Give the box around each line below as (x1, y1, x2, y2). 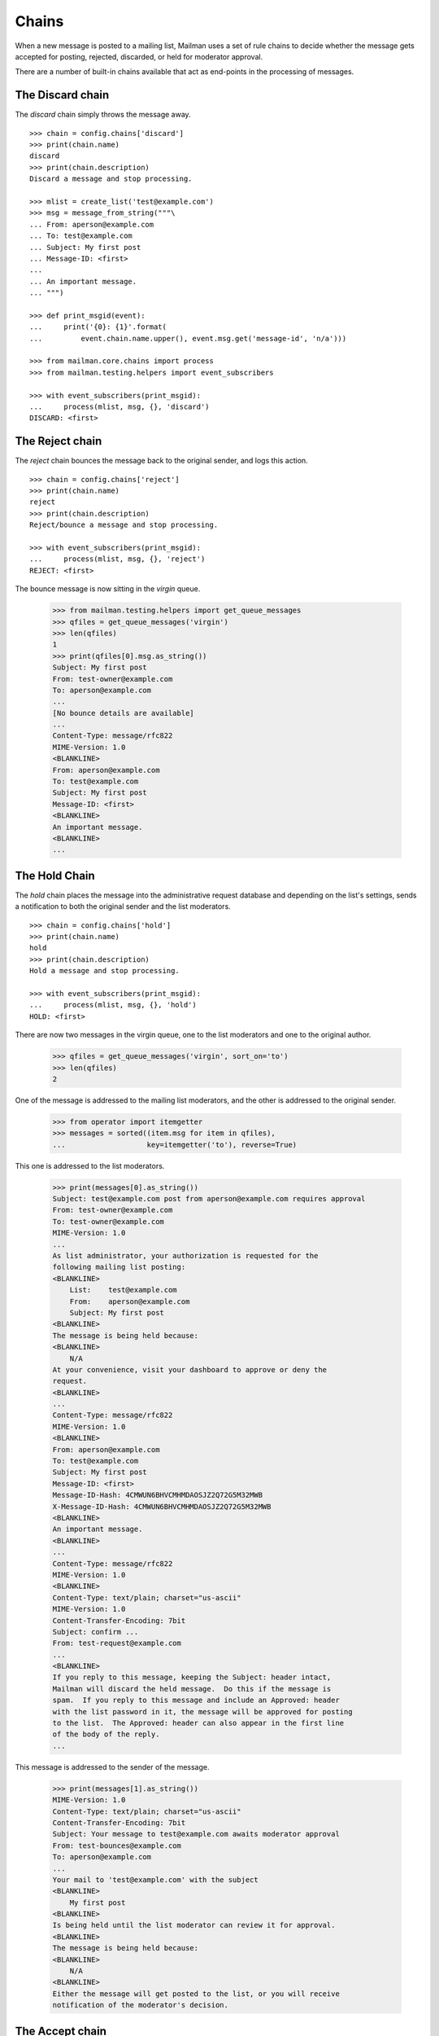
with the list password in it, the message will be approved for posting (52, 1707, 353, 1716)
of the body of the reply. (52, 1730, 160, 1739)
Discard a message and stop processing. (29, 174, 193, 183)
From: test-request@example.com (52, 1639, 182, 1648)
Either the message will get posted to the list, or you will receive (52, 1989, 341, 1999)
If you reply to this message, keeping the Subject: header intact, (52, 1673, 332, 1682)
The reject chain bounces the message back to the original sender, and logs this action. (15, 456, 308, 466)
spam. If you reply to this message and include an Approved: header (52, 1696, 341, 1705)
